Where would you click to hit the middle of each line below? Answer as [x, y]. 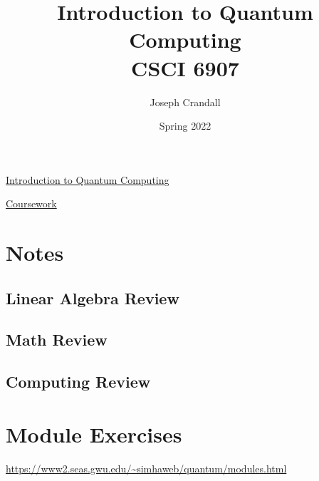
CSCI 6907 [185, 67]
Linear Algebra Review [93, 298]
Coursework [31, 203]
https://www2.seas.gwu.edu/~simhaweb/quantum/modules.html [146, 468]
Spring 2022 [185, 126]
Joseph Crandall [185, 102]
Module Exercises [94, 434]
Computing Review [78, 382]
